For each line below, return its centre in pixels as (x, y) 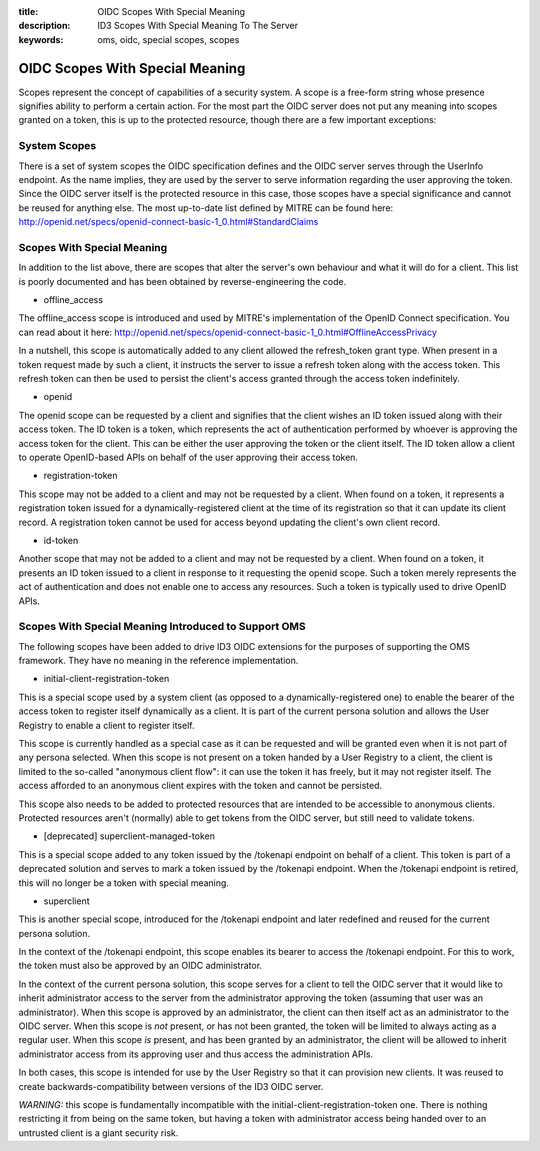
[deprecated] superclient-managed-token (129, 836)
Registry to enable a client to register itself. (106, 725)
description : (44, 26)
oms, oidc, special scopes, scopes (168, 39)
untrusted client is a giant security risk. (98, 1132)
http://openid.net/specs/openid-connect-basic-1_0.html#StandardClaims (168, 222)
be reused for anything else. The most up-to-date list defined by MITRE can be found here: (206, 207)
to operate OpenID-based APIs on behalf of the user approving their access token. (188, 457)
